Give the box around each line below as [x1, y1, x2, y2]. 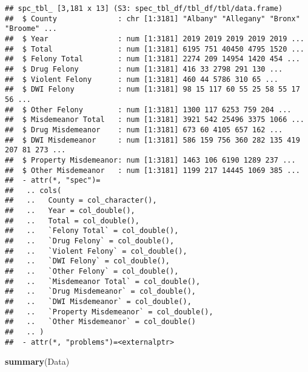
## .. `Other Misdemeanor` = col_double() [5, 317, 196, 326]
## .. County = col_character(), [5, 196, 157, 205]
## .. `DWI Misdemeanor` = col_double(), [5, 297, 192, 306]
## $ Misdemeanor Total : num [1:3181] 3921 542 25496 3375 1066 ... [5, 115, 304, 124]
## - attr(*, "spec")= [5, 176, 101, 185]
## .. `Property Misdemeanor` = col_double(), [5, 307, 213, 316]
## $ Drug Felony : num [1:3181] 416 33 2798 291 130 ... [5, 64, 283, 73]
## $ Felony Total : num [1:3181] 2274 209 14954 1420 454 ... [5, 55, 300, 64]
